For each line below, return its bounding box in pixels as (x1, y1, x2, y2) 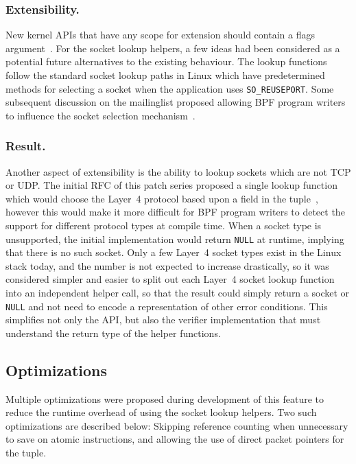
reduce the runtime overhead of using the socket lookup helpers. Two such (5, 405, 317, 419)
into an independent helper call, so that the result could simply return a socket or (5, 286, 350, 300)
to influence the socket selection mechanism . (5, 108, 195, 122)
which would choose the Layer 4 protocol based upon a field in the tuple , (5, 191, 318, 205)
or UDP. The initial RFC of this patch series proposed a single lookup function (5, 178, 337, 192)
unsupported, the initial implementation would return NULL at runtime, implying (5, 231, 344, 246)
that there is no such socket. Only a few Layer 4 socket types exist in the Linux (5, 245, 342, 259)
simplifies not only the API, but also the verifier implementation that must (5, 312, 321, 327)
